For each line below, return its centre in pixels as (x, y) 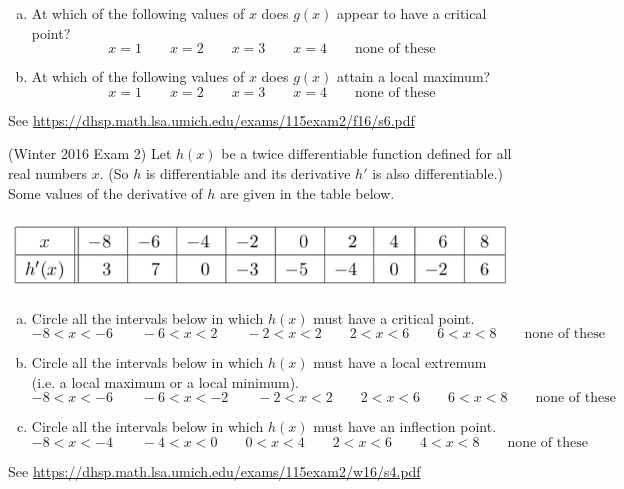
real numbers (48, 172)
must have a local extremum (400, 362)
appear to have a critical (411, 13)
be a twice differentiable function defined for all (366, 153)
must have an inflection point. (405, 426)
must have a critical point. (394, 317)
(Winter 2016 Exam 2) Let (90, 153)
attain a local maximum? (413, 76)
